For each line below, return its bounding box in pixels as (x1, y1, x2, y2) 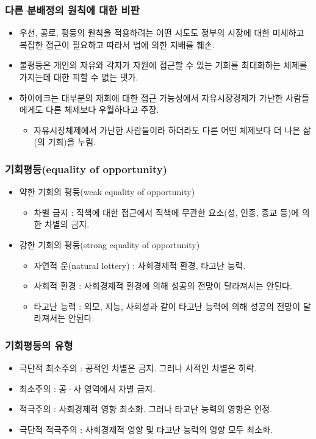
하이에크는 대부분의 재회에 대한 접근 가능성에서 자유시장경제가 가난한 (19, 91, 283, 104)
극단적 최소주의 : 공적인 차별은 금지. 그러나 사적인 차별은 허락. (19, 362, 257, 374)
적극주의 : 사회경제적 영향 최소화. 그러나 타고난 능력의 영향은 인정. (19, 402, 273, 415)
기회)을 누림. (48, 135, 96, 148)
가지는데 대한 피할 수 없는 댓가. (19, 71, 138, 83)
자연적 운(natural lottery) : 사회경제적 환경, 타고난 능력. (34, 259, 246, 271)
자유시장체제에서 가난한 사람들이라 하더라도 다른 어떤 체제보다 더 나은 (34, 123, 301, 136)
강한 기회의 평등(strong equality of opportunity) (19, 238, 200, 251)
